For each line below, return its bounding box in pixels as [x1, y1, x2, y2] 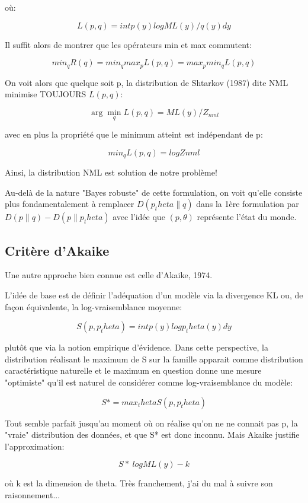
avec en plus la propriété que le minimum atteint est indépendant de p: [5, 128, 263, 141]
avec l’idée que [113, 211, 165, 223]
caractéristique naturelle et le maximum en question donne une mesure [5, 364, 262, 377]
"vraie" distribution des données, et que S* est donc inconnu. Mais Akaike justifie [5, 428, 300, 441]
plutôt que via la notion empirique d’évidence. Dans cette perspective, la [5, 341, 268, 354]
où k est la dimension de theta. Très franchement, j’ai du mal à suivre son [5, 477, 273, 489]
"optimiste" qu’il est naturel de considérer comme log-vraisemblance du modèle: [5, 376, 293, 389]
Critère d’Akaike [5, 241, 110, 259]
